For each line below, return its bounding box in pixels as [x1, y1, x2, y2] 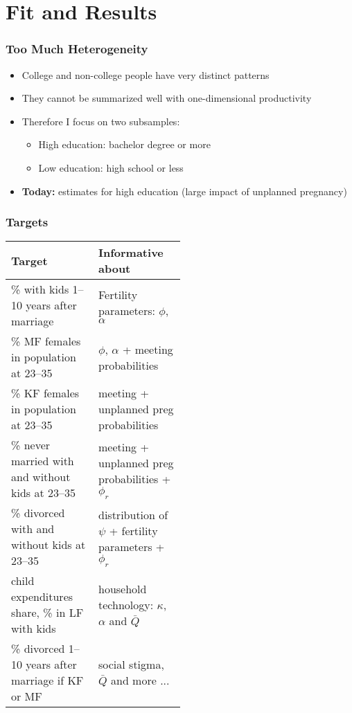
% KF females [11, 385, 80, 401]
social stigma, [98, 656, 164, 673]
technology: [98, 596, 154, 613]
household [98, 580, 147, 597]
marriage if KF [11, 672, 84, 689]
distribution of [98, 506, 168, 523]
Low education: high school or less [38, 160, 184, 174]
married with [11, 453, 74, 469]
